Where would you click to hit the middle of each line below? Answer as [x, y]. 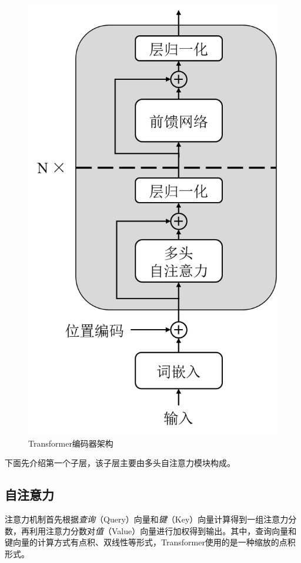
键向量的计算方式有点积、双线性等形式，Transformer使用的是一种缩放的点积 [150, 542]
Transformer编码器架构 [71, 443]
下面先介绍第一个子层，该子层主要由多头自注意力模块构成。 [120, 463]
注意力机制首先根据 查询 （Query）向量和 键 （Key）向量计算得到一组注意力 [147, 519]
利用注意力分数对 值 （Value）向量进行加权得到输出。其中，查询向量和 [163, 530]
